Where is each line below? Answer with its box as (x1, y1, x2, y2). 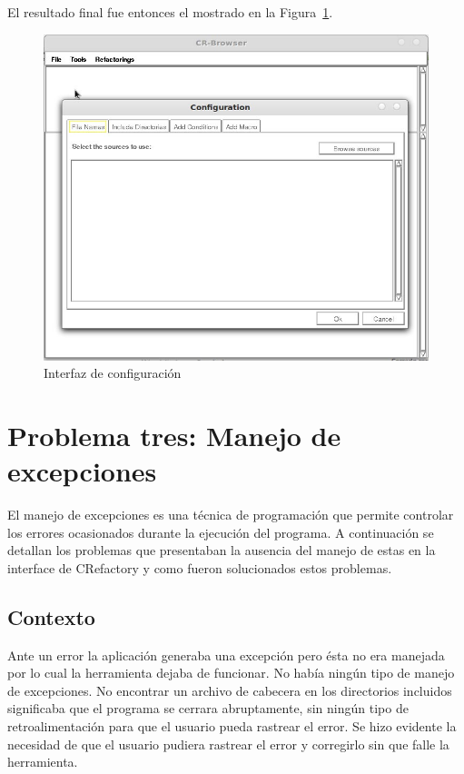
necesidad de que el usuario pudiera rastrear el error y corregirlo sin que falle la (7, 734, 449, 753)
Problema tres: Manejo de (7, 416, 341, 453)
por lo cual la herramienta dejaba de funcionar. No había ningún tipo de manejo (7, 663, 455, 682)
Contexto (7, 602, 95, 630)
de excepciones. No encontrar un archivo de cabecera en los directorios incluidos (7, 680, 452, 700)
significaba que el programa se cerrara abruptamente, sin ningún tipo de (7, 699, 409, 718)
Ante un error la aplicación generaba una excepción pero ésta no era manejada (7, 645, 445, 664)
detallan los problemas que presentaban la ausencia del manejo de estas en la (7, 541, 436, 560)
